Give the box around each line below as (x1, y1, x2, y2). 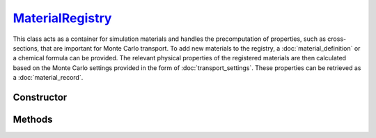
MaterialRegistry (13, 10, 112, 26)
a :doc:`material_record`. (13, 74, 84, 82)
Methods (13, 113, 53, 125)
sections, (13, 44, 40, 52)
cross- (327, 35, 347, 43)
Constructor (13, 91, 68, 103)
